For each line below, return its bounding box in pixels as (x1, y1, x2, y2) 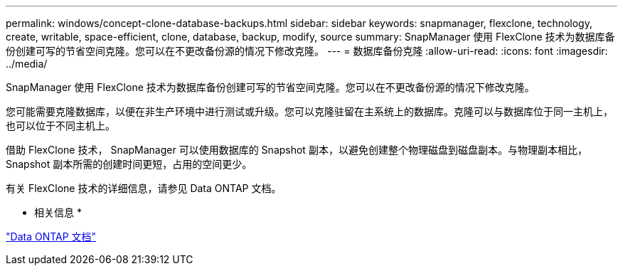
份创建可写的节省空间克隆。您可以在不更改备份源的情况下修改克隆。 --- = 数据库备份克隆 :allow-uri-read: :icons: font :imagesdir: (6, 45, 608, 57)
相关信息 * (34, 206, 82, 218)
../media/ (6, 58, 48, 70)
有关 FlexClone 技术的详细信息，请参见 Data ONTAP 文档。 (6, 182, 282, 194)
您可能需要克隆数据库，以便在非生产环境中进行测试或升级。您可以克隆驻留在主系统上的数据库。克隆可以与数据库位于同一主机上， (6, 105, 613, 117)
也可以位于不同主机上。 (6, 119, 115, 132)
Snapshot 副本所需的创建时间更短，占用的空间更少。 (6, 158, 252, 170)
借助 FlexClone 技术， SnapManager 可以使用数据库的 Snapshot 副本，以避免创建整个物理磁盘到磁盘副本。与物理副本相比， (6, 144, 587, 156)
